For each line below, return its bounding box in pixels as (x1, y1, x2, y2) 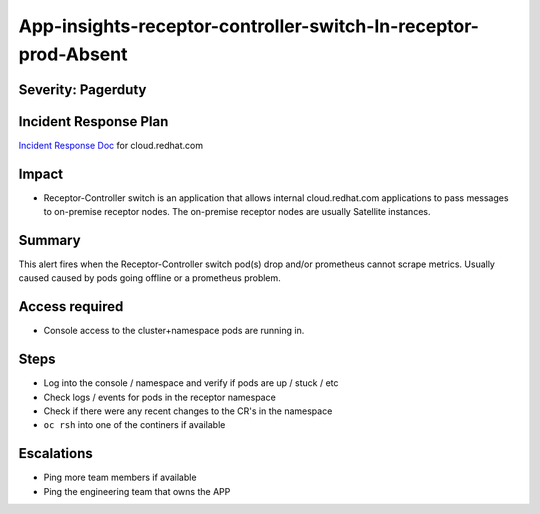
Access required (18, 298, 124, 315)
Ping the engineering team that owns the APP (43, 485, 231, 497)
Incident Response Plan (18, 113, 169, 130)
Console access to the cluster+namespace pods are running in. (43, 325, 305, 337)
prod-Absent (18, 43, 128, 65)
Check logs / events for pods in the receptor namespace (43, 391, 277, 403)
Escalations (18, 445, 94, 462)
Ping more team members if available (43, 471, 197, 484)
